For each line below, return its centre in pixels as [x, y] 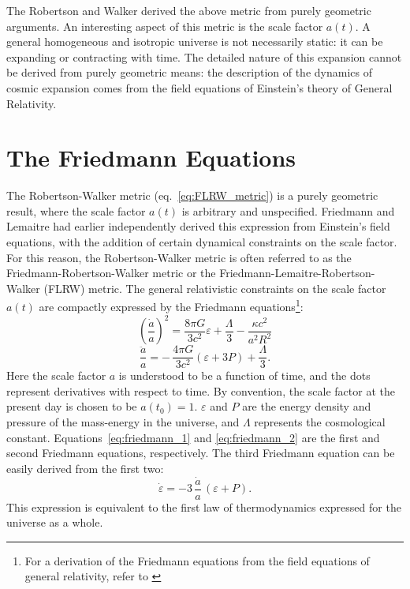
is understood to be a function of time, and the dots [244, 375]
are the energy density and [307, 406]
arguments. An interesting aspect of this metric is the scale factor [165, 26]
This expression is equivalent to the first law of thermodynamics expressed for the [204, 506]
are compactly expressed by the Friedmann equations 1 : [171, 306]
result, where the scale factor [76, 210]
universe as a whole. [55, 522]
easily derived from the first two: [85, 468]
